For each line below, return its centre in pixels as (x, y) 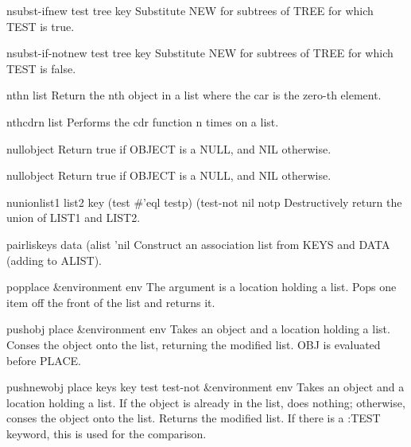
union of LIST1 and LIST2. (74, 218)
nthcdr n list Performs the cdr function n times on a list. (143, 121)
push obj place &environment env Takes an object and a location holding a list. (198, 329)
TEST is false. (41, 68)
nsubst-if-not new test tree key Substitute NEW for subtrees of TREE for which (200, 53)
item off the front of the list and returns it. (111, 302)
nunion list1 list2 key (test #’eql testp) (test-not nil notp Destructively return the (204, 202)
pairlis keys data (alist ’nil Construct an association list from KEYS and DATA (198, 244)
